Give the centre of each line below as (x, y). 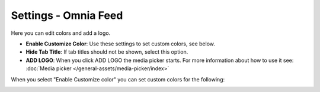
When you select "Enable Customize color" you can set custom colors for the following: (118, 79)
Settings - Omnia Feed (67, 15)
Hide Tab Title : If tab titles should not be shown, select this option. (107, 52)
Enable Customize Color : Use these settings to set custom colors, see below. (121, 44)
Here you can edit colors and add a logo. (61, 33)
